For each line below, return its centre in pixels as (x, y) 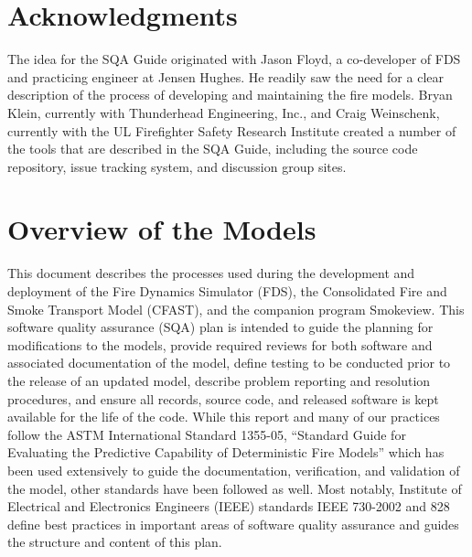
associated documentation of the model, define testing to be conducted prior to (229, 363)
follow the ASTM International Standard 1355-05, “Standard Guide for (207, 434)
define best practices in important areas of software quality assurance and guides (233, 524)
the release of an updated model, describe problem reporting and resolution (219, 380)
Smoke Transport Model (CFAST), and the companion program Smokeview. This (236, 309)
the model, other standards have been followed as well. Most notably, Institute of (235, 488)
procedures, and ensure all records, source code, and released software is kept (223, 398)
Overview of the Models (162, 229)
